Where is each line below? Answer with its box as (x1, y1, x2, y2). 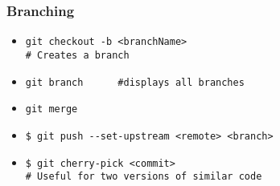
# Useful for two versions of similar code (25, 171, 262, 183)
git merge (25, 103, 78, 115)
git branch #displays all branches (25, 76, 245, 88)
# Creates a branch (25, 49, 130, 61)
